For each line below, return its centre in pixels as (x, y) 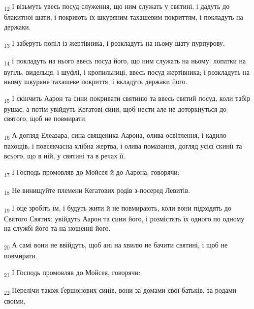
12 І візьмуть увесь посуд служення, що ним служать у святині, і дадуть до (117, 7)
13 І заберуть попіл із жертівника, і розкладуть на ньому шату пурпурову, (114, 44)
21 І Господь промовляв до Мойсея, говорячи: (72, 273)
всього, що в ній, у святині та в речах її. (65, 155)
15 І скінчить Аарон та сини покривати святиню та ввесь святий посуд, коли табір (127, 98)
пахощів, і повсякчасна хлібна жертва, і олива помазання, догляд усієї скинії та (123, 146)
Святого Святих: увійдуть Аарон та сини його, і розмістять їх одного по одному (124, 218)
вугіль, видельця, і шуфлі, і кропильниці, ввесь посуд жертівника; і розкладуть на (127, 72)
